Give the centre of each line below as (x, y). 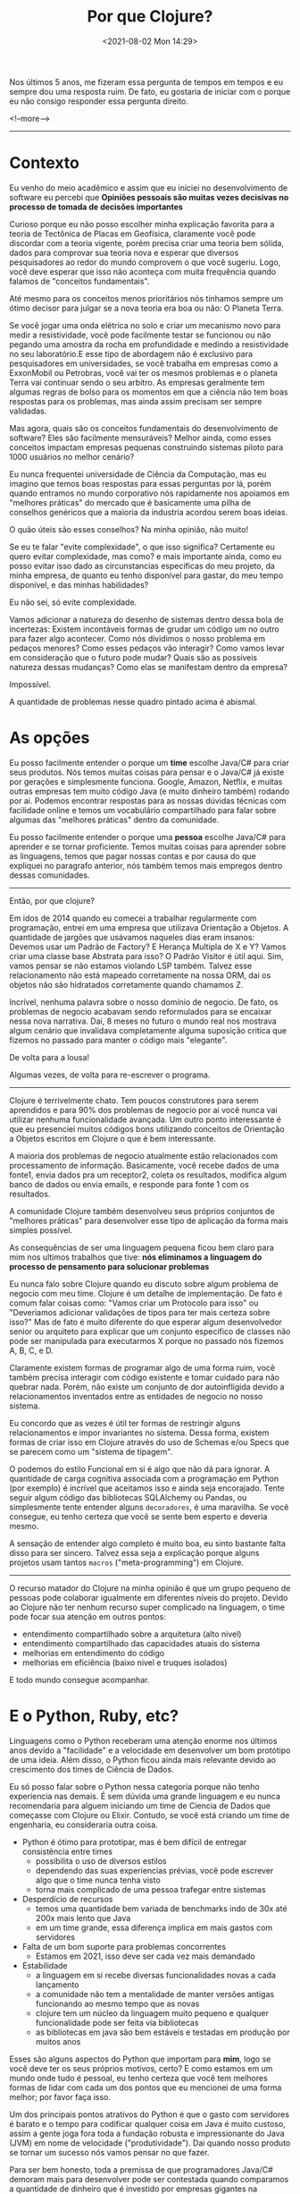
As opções (50, 738)
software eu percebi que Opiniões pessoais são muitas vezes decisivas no (149, 197)
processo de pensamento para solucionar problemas (109, 1266)
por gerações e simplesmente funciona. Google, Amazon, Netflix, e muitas (146, 781)
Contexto (45, 163)
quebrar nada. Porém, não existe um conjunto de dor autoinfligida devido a (147, 1386)
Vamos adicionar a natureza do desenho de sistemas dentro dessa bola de (146, 619)
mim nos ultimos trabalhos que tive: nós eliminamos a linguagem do (136, 1257)
